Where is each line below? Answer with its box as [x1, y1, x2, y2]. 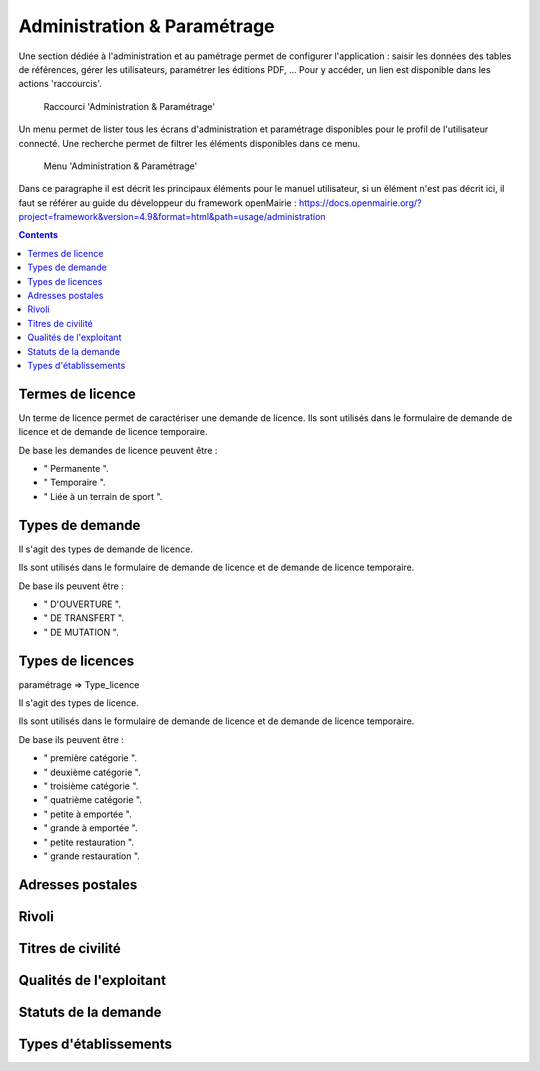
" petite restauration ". [43, 836, 135, 848]
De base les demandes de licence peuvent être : [18, 444, 218, 456]
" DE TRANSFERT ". [43, 612, 125, 624]
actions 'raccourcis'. [18, 78, 102, 90]
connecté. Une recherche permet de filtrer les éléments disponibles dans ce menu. [18, 137, 361, 149]
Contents [18, 229, 59, 241]
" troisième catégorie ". [43, 780, 139, 792]
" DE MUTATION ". [43, 626, 119, 638]
